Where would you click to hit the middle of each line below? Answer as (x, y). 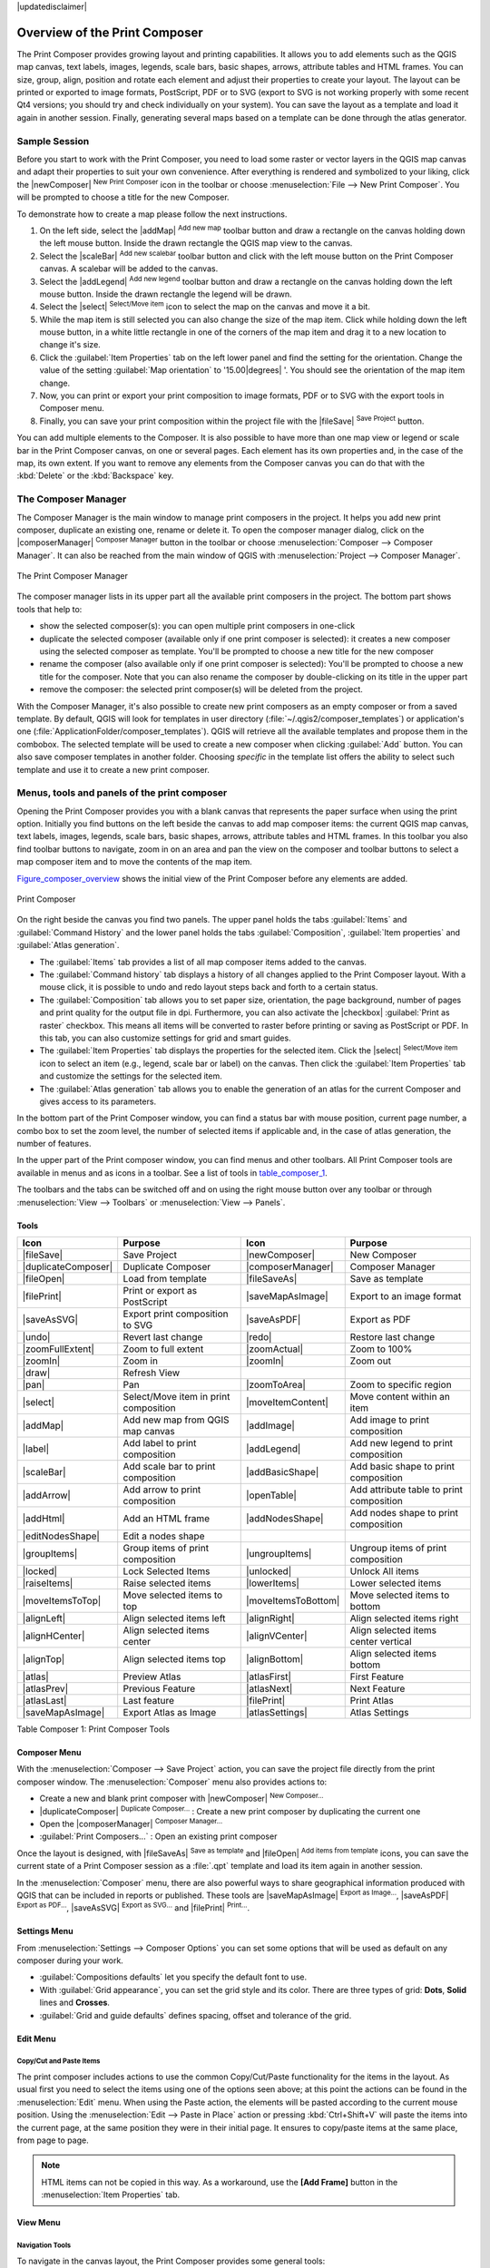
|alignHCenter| (54, 1636)
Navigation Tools (44, 2245)
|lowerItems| (273, 1583)
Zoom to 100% (381, 1349)
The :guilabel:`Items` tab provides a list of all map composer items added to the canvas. (203, 962)
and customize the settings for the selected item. (131, 1076)
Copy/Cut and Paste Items (59, 2061)
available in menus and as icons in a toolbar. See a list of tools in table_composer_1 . (172, 1173)
